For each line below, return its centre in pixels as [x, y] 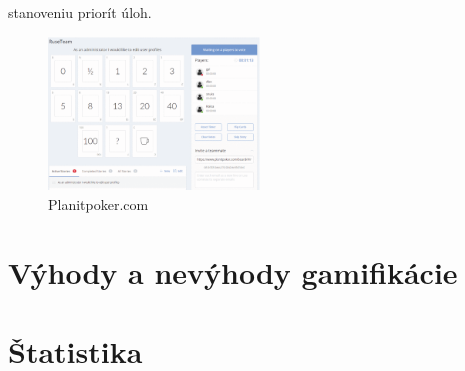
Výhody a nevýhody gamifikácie [233, 272]
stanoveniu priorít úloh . [80, 12]
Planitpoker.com [98, 203]
